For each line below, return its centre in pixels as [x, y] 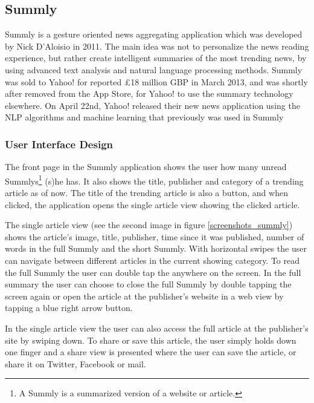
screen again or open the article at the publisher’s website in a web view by [144, 296]
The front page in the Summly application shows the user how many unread [146, 167]
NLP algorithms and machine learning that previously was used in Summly [144, 117]
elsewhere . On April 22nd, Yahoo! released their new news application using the [152, 105]
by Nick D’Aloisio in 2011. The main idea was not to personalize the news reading [157, 46]
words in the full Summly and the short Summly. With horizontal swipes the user [156, 248]
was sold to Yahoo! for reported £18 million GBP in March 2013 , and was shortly [156, 81]
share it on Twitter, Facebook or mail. [75, 363]
